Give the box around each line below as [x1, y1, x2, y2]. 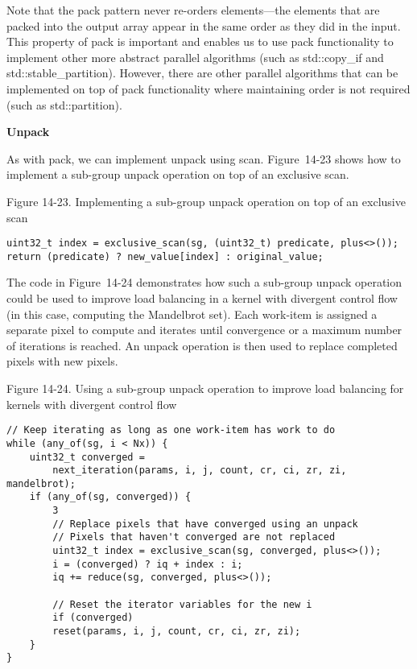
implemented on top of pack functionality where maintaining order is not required [6, 80, 411, 97]
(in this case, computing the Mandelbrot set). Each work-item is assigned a [6, 305, 378, 322]
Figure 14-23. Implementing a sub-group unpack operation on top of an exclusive [6, 192, 406, 209]
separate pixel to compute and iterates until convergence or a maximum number [6, 321, 403, 338]
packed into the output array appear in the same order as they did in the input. [6, 17, 401, 34]
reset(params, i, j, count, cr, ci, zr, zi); [52, 626, 301, 638]
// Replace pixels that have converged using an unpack [52, 518, 358, 530]
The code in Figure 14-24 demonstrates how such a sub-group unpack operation [6, 274, 403, 291]
